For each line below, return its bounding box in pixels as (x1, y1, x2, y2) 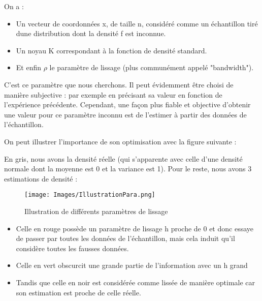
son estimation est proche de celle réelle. (16, 287, 141, 297)
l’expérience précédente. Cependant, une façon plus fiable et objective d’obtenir (4, 99, 251, 110)
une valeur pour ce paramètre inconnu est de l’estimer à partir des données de (4, 109, 247, 119)
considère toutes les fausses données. (16, 243, 129, 253)
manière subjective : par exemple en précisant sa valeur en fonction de (4, 89, 222, 100)
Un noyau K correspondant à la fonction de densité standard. (16, 45, 207, 55)
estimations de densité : (4, 173, 78, 184)
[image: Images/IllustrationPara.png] (24, 191, 155, 199)
